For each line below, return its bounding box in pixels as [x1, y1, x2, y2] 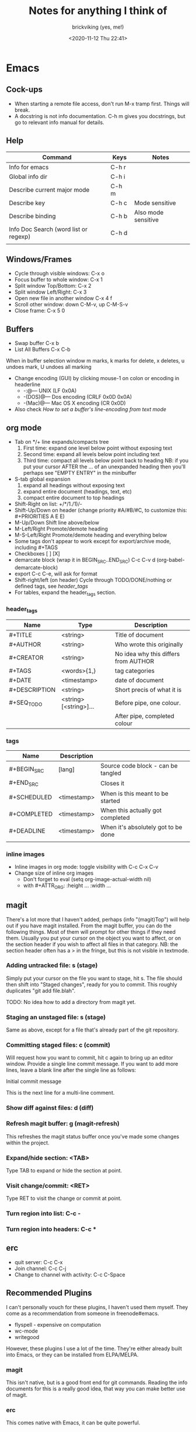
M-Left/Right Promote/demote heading [14, 525, 108, 532]
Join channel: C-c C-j [14, 1265, 66, 1272]
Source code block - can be [100, 762, 178, 770]
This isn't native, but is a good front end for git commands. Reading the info [6, 1379, 188, 1386]
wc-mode [14, 1327, 38, 1334]
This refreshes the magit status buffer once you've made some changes [6, 1133, 180, 1140]
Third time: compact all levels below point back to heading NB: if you [23, 457, 188, 464]
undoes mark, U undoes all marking [6, 364, 92, 371]
